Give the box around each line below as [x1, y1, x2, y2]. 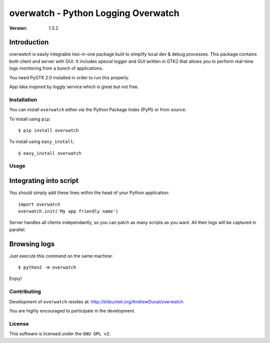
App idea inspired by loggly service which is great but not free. [9, 84, 139, 90]
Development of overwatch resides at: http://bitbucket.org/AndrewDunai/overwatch [9, 298, 183, 304]
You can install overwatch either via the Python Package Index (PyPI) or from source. [9, 107, 187, 113]
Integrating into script [9, 177, 78, 185]
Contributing [9, 288, 41, 295]
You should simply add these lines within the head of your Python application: [9, 190, 169, 196]
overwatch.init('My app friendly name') [18, 208, 118, 214]
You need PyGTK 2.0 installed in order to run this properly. [9, 74, 129, 80]
